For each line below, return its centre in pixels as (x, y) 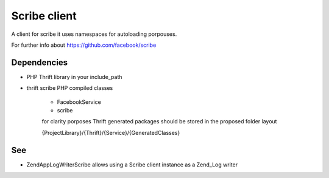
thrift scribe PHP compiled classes (70, 88)
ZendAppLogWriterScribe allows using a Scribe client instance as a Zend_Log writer (132, 165)
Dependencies (40, 62)
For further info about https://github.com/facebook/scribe (84, 45)
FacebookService (79, 102)
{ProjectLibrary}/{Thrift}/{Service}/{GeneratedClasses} (111, 132)
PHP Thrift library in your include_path (74, 77)
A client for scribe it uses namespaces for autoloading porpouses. (94, 34)
